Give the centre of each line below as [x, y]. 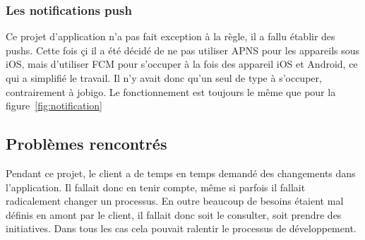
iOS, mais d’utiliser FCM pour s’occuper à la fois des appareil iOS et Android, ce [182, 64]
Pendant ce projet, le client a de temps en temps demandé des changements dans [181, 173]
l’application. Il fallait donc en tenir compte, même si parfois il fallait [156, 187]
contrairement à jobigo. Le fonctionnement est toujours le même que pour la [171, 91]
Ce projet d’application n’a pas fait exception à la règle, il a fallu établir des [170, 36]
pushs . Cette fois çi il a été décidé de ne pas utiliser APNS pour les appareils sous [183, 50]
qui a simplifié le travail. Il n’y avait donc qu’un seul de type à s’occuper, [164, 78]
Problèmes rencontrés [86, 144]
